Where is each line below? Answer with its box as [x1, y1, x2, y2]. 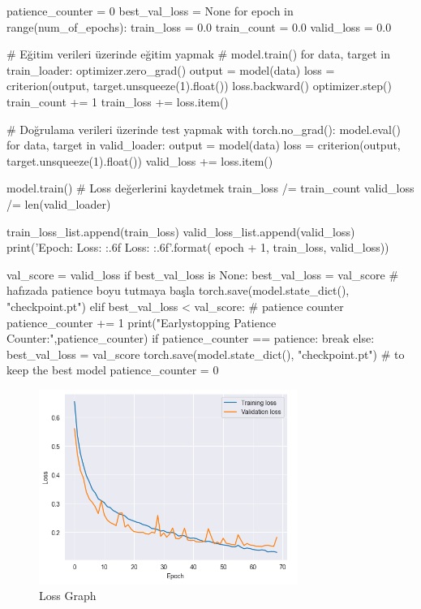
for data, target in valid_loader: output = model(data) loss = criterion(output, [6, 136, 401, 153]
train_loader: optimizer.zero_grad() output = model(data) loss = [6, 61, 335, 78]
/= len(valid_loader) [6, 195, 111, 212]
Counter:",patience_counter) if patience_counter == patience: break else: [6, 330, 375, 347]
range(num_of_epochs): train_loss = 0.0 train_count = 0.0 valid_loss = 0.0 [6, 18, 392, 35]
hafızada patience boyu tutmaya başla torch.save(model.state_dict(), [6, 282, 350, 299]
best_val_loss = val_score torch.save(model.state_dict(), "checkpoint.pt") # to [6, 345, 405, 362]
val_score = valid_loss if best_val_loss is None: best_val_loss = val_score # [6, 266, 399, 283]
